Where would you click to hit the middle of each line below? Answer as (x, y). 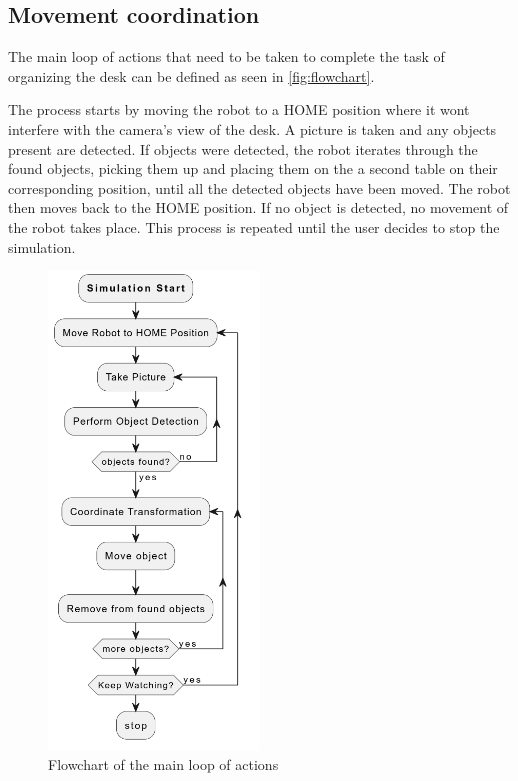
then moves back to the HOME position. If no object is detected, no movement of (258, 207)
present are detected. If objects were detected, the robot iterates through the (243, 148)
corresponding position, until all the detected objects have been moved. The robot (259, 187)
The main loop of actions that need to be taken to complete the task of (226, 56)
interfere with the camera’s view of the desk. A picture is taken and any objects (252, 128)
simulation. (42, 246)
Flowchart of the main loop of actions (163, 764)
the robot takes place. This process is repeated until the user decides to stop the (254, 226)
